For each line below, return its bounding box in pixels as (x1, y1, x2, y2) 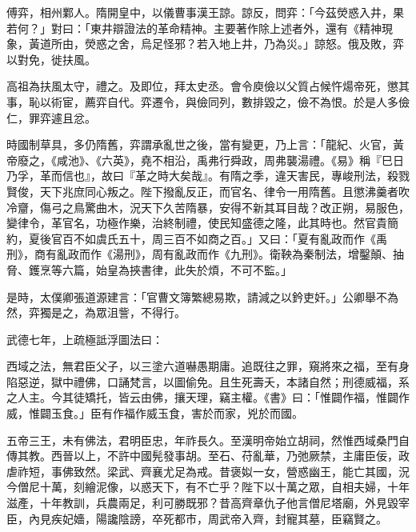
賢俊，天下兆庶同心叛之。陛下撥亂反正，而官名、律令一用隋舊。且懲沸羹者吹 (6, 182, 410, 199)
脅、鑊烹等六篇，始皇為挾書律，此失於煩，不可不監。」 (6, 261, 292, 278)
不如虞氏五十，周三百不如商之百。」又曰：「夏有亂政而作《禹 (73, 230, 387, 246)
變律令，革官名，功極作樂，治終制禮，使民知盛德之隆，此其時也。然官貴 (6, 214, 387, 231)
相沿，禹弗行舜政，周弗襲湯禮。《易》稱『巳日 (162, 151, 404, 168)
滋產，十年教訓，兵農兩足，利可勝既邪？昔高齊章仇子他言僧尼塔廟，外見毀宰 (6, 494, 410, 511)
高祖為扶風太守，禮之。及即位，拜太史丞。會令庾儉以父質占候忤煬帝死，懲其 (6, 78, 410, 94)
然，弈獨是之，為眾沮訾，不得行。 (6, 304, 186, 321)
